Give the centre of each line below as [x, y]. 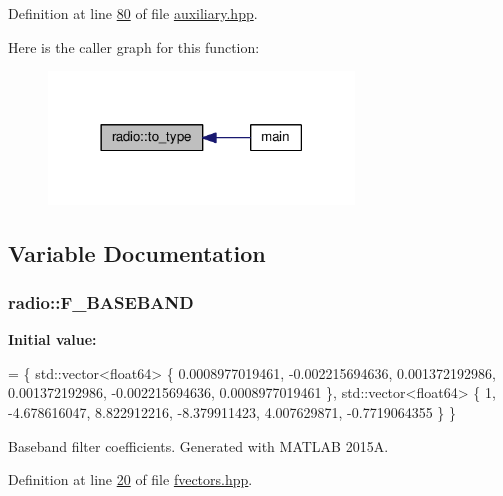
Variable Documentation [137, 252]
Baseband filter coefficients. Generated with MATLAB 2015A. [198, 445]
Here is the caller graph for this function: [134, 46]
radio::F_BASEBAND [101, 302]
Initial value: [52, 339]
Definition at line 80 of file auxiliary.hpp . [133, 13]
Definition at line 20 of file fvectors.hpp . [130, 479]
